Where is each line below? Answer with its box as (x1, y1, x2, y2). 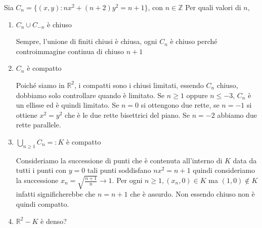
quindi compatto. (16, 199, 69, 209)
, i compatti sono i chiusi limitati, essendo (74, 79, 204, 90)
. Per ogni (112, 175, 143, 186)
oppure (186, 89, 208, 100)
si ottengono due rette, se (141, 100, 220, 110)
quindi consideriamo (193, 165, 255, 175)
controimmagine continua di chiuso (16, 45, 124, 56)
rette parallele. (16, 119, 61, 130)
